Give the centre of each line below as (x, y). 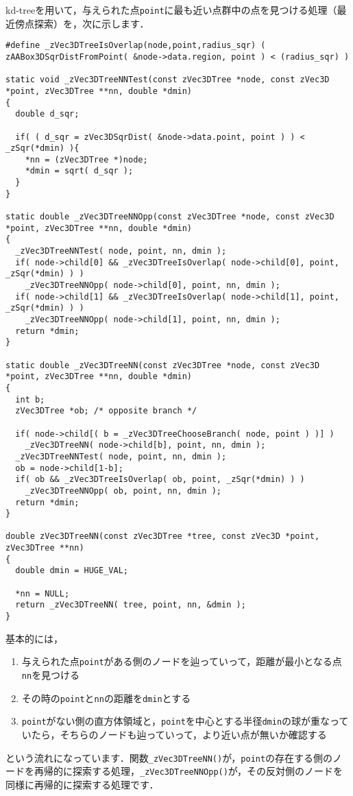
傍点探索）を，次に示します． (82, 23)
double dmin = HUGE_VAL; (72, 571)
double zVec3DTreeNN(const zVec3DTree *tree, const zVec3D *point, (163, 536)
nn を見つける (51, 674)
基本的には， (34, 638)
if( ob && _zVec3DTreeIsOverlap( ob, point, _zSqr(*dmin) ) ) (160, 480)
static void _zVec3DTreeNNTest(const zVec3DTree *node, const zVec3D (168, 80)
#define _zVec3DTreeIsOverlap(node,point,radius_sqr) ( (136, 46)
